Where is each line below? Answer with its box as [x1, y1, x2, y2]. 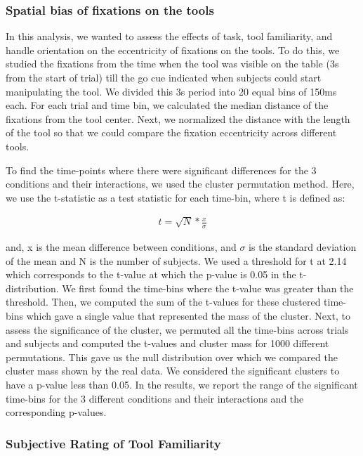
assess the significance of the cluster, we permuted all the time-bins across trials [6, 322, 349, 337]
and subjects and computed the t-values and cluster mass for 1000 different [6, 336, 329, 351]
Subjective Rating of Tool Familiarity [6, 434, 221, 452]
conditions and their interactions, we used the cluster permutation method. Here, [6, 176, 355, 191]
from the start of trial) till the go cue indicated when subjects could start [6, 70, 322, 84]
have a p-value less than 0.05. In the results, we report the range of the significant [6, 377, 358, 391]
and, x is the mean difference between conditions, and [6, 239, 237, 254]
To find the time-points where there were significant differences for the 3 [6, 162, 317, 177]
